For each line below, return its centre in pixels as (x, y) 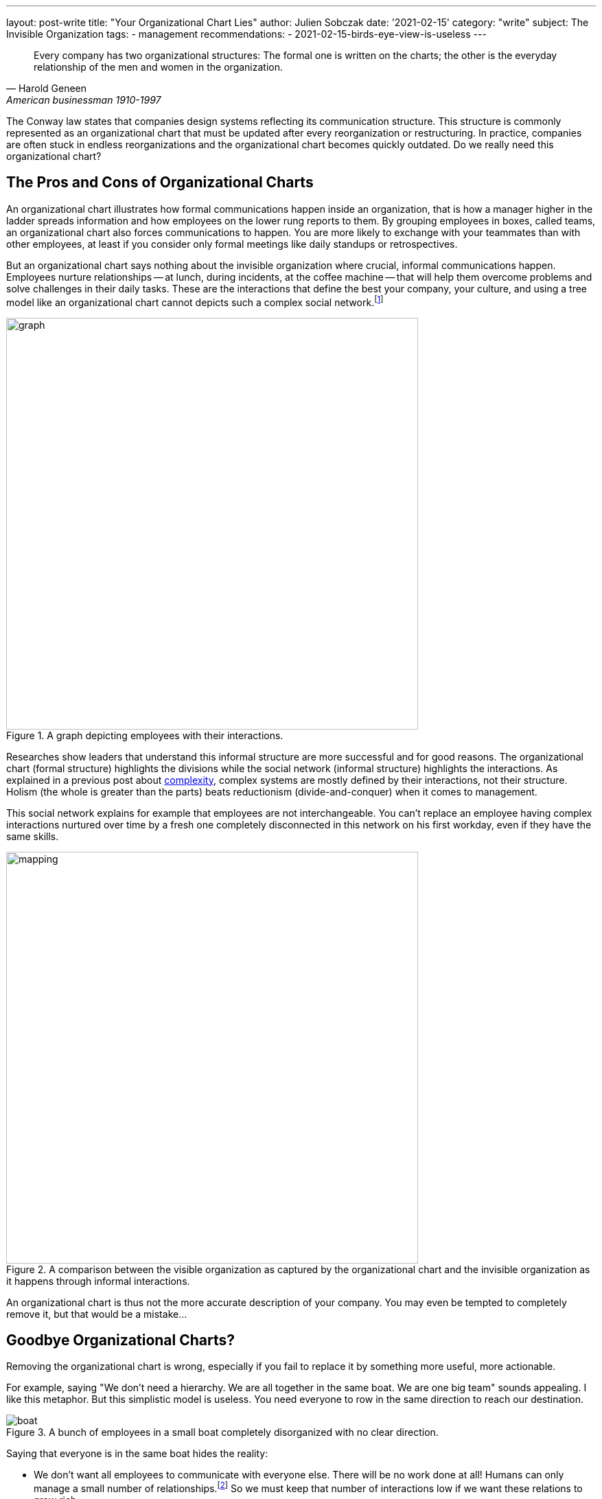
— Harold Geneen (47, 88)
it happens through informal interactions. (98, 1281)
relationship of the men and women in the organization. (159, 67)
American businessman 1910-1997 (84, 100)
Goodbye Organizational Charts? (121, 1340)
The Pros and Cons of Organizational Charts (160, 183)
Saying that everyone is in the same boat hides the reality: (137, 1454)
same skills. (33, 836)
